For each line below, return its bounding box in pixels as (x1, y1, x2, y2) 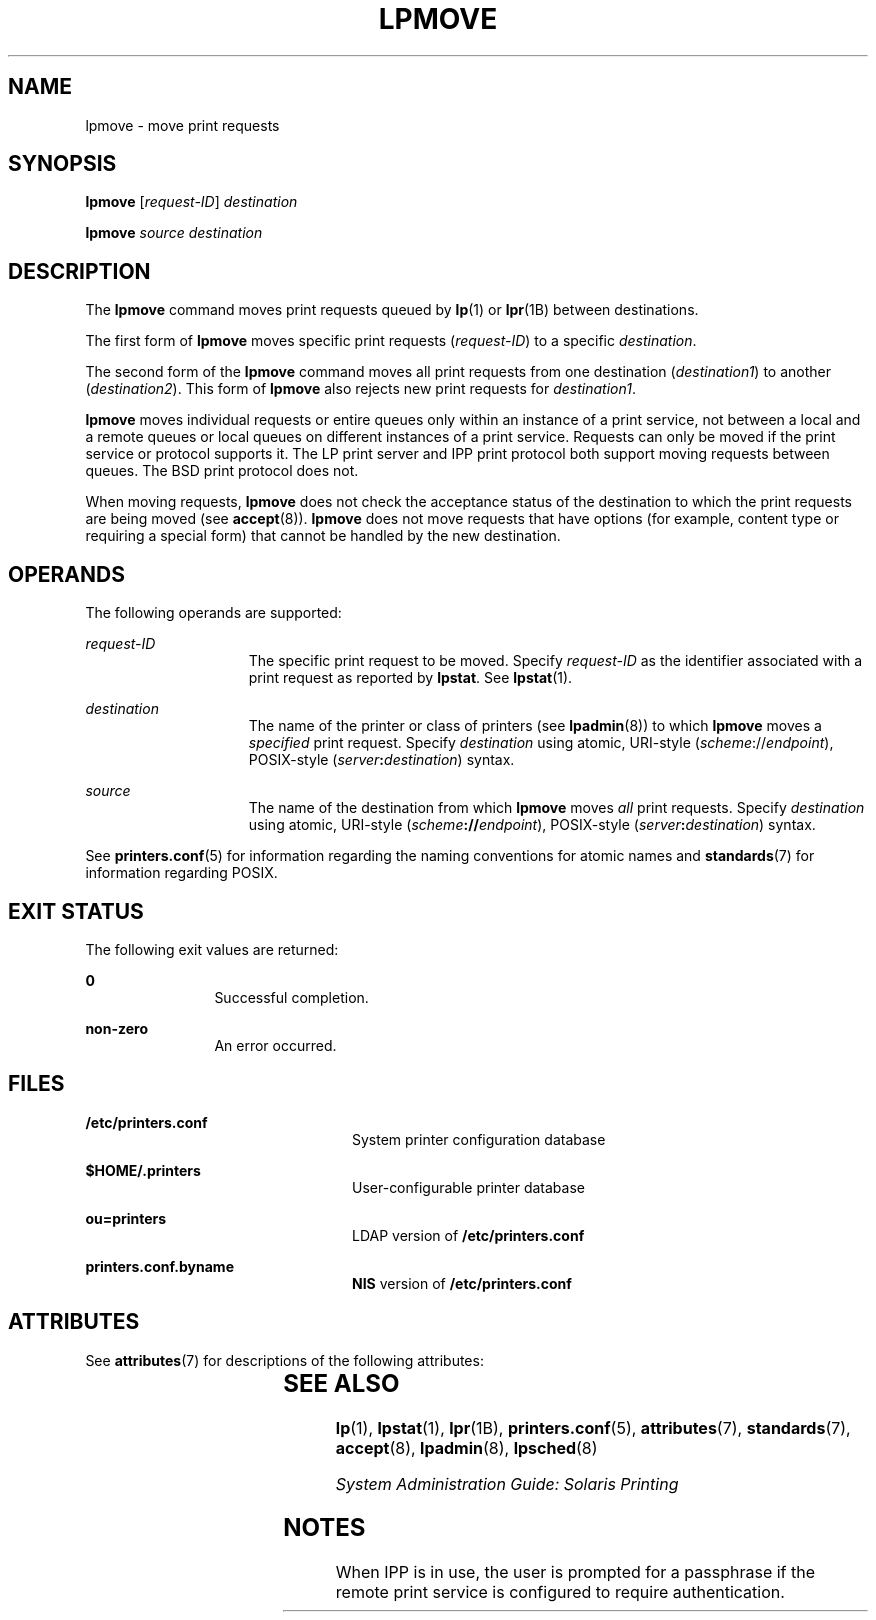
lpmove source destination (85, 224, 263, 242)
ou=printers (85, 1209, 167, 1227)
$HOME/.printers (85, 1161, 201, 1179)
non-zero (85, 1019, 148, 1037)
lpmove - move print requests (85, 116, 280, 134)
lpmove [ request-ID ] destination (85, 193, 298, 211)
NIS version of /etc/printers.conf (352, 1274, 572, 1292)
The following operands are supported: (85, 604, 342, 622)
